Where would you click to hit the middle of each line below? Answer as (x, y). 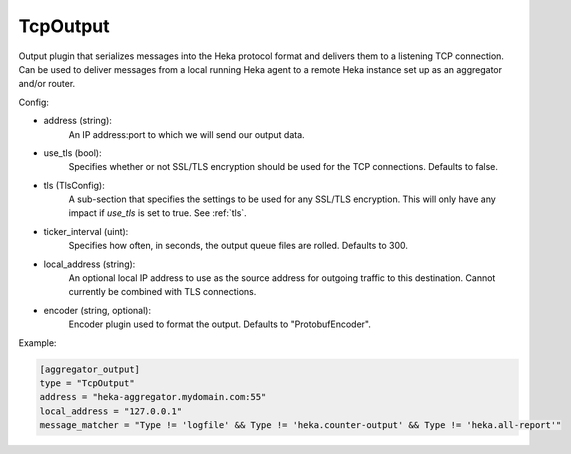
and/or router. (47, 84)
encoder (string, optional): (97, 310)
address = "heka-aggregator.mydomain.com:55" (153, 397)
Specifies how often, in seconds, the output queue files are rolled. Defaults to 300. (238, 246)
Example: (37, 342)
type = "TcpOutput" (87, 383)
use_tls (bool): (72, 152)
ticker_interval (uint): (86, 231)
